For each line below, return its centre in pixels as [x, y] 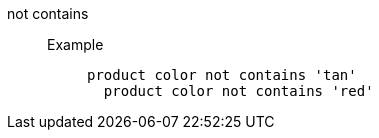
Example [75, 44]
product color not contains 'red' [238, 91]
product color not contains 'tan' [222, 75]
